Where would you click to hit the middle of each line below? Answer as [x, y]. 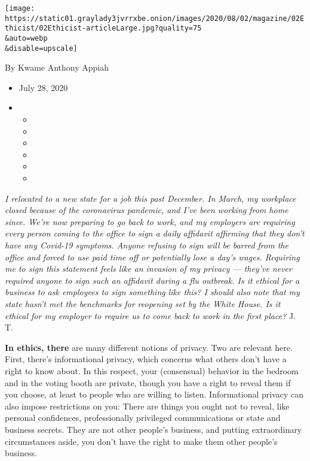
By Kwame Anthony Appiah [57, 67]
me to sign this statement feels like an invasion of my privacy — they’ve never [148, 269]
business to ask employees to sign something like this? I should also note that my [152, 292]
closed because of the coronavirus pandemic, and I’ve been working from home [147, 210]
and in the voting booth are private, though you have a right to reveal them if [148, 382]
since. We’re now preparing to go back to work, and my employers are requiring [150, 221]
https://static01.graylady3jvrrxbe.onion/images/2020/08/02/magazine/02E [155, 18]
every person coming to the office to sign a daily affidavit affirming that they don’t [155, 233]
